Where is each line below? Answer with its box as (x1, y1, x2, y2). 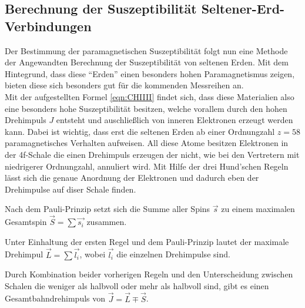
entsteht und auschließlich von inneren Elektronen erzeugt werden (56, 114, 293, 126)
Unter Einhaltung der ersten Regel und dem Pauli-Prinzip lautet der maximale (5, 235, 289, 247)
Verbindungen (5, 16, 92, 35)
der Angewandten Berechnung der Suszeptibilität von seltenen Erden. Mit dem (5, 56, 289, 68)
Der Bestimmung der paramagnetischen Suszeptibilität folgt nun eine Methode (5, 44, 288, 57)
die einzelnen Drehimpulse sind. (116, 248, 230, 260)
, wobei (79, 248, 106, 260)
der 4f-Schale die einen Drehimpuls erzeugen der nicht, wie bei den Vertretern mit (5, 148, 300, 160)
